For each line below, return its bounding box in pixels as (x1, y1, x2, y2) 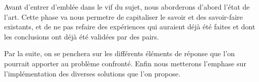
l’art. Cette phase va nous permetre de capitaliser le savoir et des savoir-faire (4, 11, 243, 22)
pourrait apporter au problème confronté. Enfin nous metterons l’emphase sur (4, 58, 246, 68)
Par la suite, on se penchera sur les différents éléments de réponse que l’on (4, 48, 235, 59)
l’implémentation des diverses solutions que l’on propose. (4, 68, 181, 78)
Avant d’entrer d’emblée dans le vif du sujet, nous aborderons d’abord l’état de (4, 2, 250, 12)
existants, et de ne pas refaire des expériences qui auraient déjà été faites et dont (4, 21, 255, 32)
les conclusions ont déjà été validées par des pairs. (4, 31, 159, 42)
